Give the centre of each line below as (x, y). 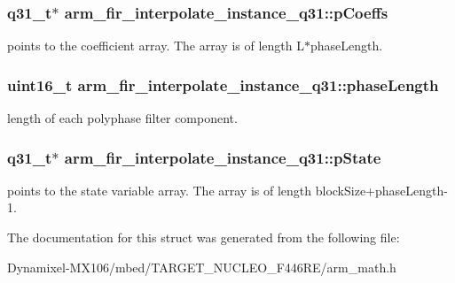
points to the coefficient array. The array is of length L (156, 46)
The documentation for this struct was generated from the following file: (204, 237)
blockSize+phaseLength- (381, 190)
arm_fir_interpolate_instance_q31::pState (223, 157)
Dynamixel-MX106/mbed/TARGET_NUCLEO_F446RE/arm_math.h (202, 267)
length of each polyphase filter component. (122, 118)
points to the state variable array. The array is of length (160, 190)
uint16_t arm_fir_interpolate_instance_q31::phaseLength (223, 84)
